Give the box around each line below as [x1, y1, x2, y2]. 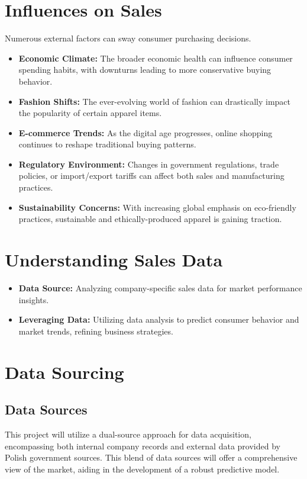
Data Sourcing [5, 359, 124, 384]
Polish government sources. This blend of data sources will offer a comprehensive [5, 451, 298, 464]
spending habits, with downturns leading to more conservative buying [18, 63, 272, 76]
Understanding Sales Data [5, 247, 223, 272]
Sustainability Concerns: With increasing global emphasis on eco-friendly [18, 201, 296, 213]
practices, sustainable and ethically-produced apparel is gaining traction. [18, 213, 282, 225]
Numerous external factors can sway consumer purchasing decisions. [5, 32, 251, 44]
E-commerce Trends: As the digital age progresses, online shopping [18, 126, 273, 139]
